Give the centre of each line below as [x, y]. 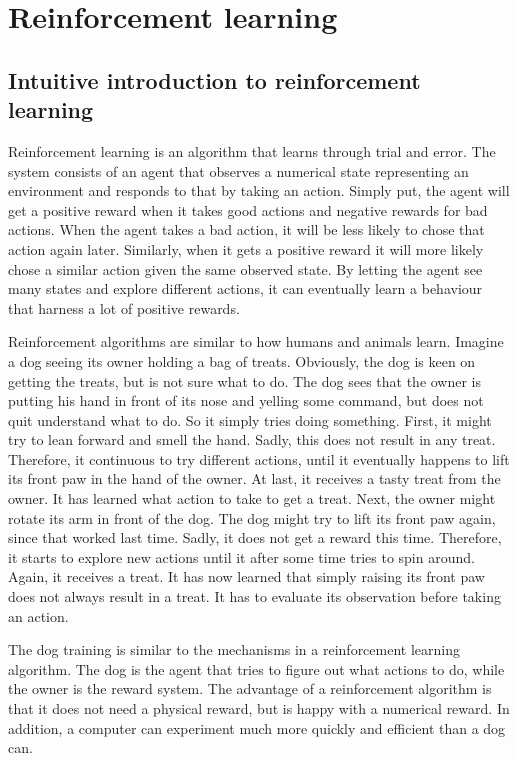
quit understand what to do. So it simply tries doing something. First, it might [250, 419]
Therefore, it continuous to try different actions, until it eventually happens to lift [259, 458]
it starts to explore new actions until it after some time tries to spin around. [241, 556]
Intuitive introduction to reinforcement [214, 79]
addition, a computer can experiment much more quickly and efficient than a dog [257, 727]
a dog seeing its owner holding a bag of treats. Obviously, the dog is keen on [242, 360]
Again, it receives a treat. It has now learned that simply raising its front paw [246, 576]
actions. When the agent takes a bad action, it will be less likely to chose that [246, 229]
